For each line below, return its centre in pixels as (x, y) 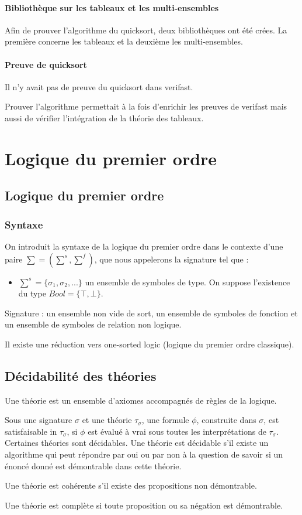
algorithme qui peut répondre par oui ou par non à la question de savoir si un (144, 454)
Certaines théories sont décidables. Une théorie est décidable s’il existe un (137, 443)
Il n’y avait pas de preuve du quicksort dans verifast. (99, 86)
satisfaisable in (31, 431)
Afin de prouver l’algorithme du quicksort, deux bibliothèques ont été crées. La (146, 30)
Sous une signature (39, 420)
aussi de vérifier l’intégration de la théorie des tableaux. (104, 117)
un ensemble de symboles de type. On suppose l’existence (188, 282)
